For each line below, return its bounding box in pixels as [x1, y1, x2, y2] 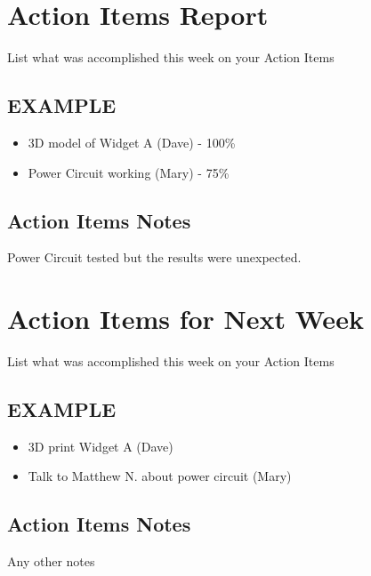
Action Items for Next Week [7, 300, 364, 337]
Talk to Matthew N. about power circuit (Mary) [28, 467, 292, 485]
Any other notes [7, 552, 95, 571]
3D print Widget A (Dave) [28, 436, 173, 455]
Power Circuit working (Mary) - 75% [28, 163, 230, 181]
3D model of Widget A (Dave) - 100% [28, 132, 236, 151]
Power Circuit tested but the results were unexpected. [7, 248, 302, 267]
